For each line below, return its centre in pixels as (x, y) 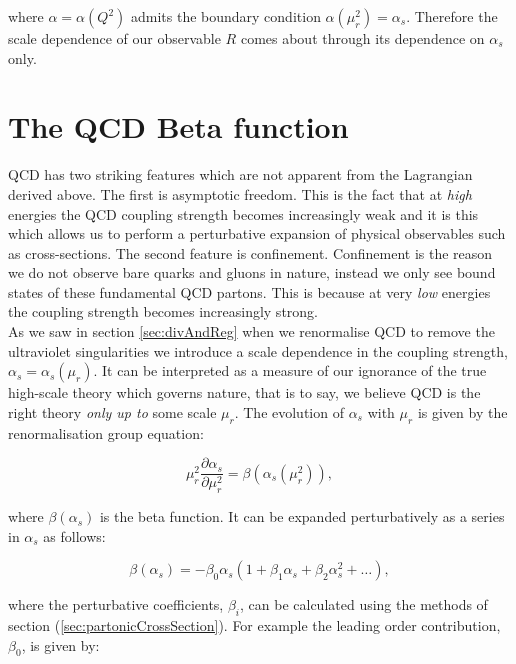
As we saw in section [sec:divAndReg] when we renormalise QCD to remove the (251, 331)
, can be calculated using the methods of (364, 604)
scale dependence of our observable (114, 38)
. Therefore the (452, 16)
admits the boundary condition (225, 16)
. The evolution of (289, 411)
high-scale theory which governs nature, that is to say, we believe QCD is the (244, 392)
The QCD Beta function (178, 126)
